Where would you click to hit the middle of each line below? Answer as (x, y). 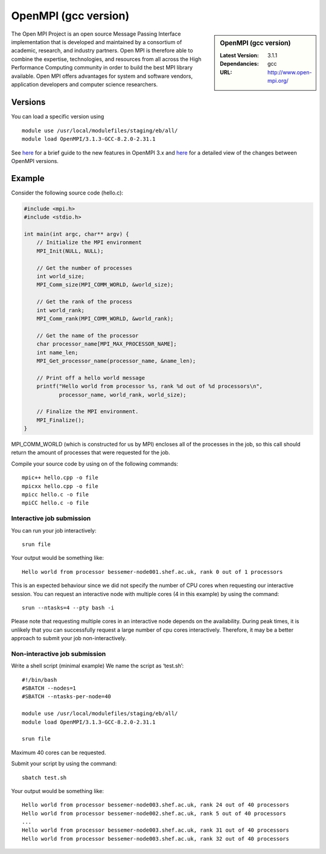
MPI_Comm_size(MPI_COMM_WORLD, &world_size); (105, 285)
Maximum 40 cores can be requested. (59, 753)
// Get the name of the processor (88, 335)
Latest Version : (239, 55)
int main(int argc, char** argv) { (76, 234)
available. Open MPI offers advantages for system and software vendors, (102, 76)
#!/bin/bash (40, 680)
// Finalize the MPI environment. (88, 412)
